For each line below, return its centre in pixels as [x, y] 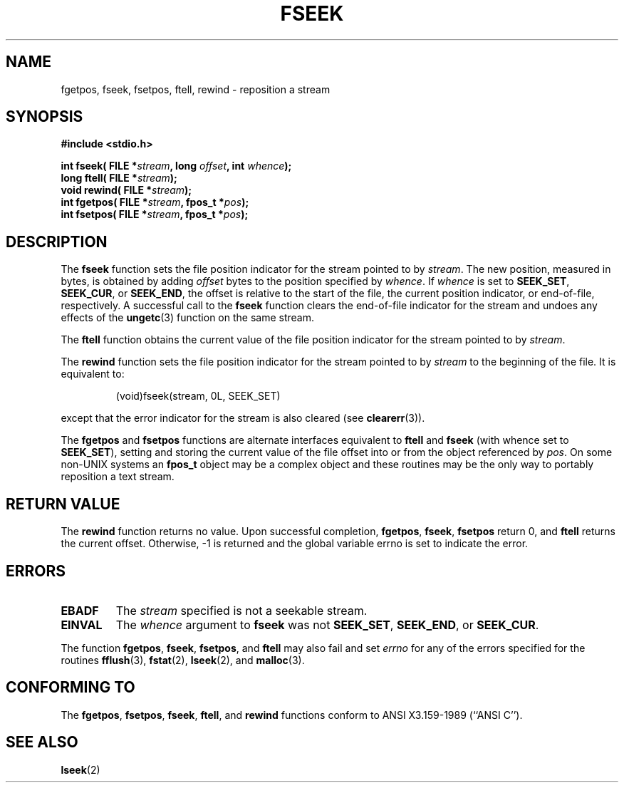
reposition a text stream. [118, 477]
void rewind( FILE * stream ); [126, 190]
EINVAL [82, 624]
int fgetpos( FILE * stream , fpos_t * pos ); [155, 202]
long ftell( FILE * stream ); [119, 178]
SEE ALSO [42, 742]
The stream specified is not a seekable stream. [241, 610]
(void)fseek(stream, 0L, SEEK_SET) [198, 396]
